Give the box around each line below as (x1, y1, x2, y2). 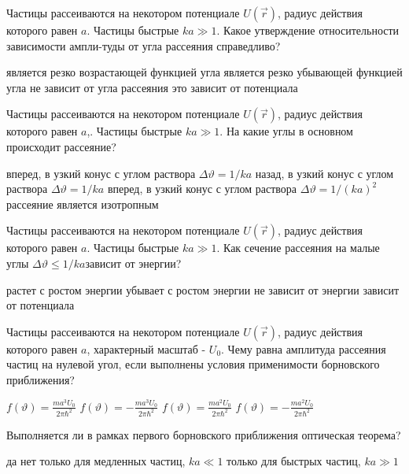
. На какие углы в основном (219, 123, 353, 139)
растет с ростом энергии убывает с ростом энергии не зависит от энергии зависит (6, 281, 400, 298)
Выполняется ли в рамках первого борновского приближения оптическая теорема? (6, 426, 401, 443)
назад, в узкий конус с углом (255, 165, 394, 181)
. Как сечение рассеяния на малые (216, 239, 380, 256)
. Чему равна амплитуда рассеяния (221, 340, 386, 357)
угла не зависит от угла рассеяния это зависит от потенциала (6, 79, 298, 95)
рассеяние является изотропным (6, 195, 159, 212)
